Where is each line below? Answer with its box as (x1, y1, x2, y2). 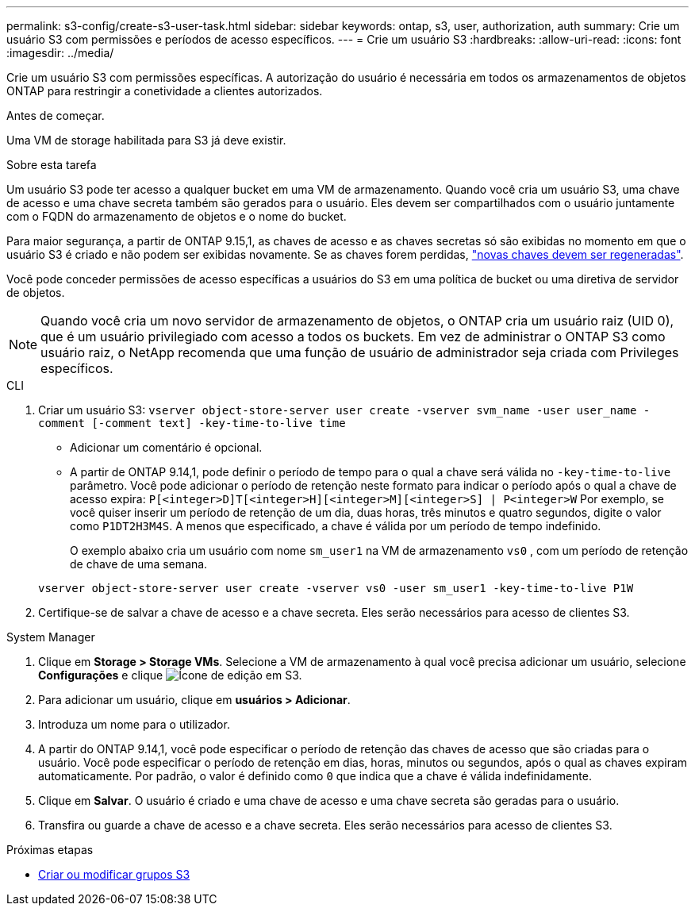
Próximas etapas (6, 843, 94, 856)
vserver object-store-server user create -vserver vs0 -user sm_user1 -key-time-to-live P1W (38, 582, 634, 595)
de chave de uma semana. (70, 557, 208, 571)
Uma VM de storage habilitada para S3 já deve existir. (6, 133, 286, 147)
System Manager (6, 630, 95, 644)
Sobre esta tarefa (6, 158, 97, 171)
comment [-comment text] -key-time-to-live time (38, 417, 346, 429)
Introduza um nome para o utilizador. (38, 718, 230, 731)
